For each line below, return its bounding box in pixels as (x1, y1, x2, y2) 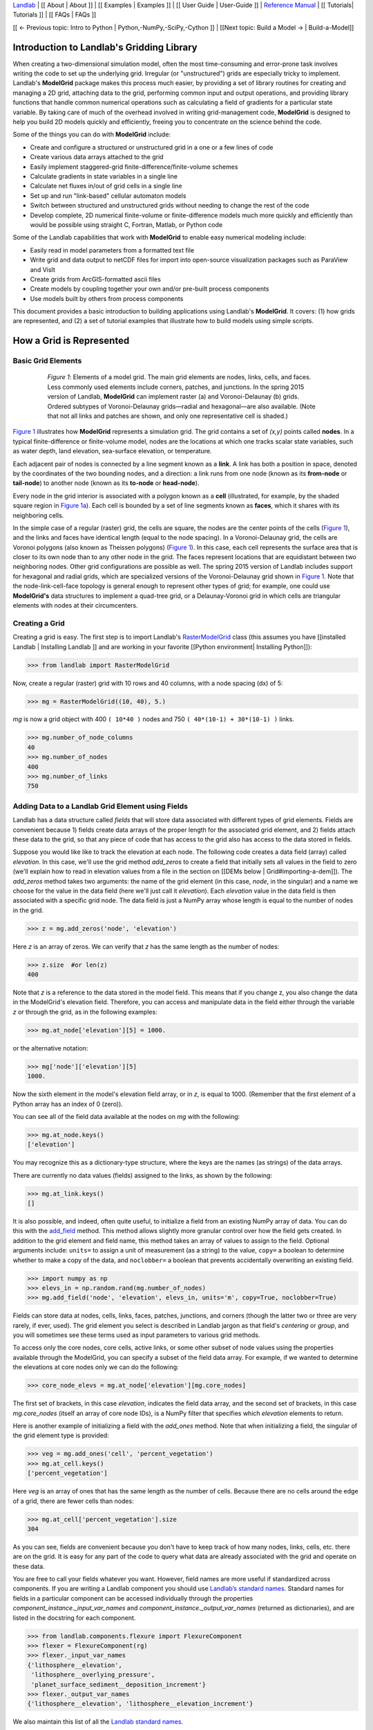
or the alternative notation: (12, 1044, 88, 1052)
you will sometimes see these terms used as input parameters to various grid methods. (12, 1331, 260, 1339)
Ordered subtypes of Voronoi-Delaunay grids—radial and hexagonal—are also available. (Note (47, 402, 316, 410)
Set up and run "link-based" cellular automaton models (30, 191, 186, 200)
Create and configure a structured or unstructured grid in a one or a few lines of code (30, 143, 274, 152)
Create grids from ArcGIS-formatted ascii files (30, 275, 162, 283)
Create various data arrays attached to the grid (30, 153, 164, 161)
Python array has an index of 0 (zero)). (12, 1100, 124, 1108)
